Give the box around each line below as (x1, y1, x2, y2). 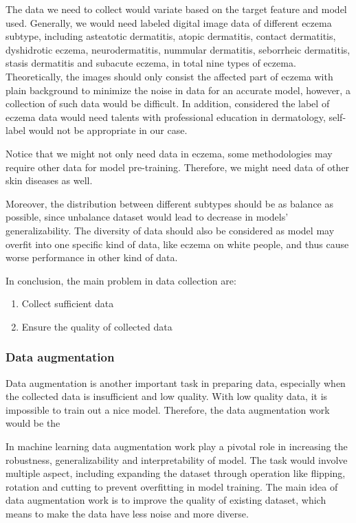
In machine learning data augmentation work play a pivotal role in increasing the (5, 439, 348, 454)
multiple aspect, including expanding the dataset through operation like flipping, (5, 466, 346, 480)
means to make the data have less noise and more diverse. (5, 507, 249, 521)
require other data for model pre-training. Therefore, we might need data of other (5, 159, 350, 174)
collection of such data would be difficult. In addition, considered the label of (5, 96, 330, 111)
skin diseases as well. (5, 173, 93, 188)
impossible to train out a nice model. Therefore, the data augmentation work (5, 402, 330, 416)
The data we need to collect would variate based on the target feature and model (5, 2, 347, 16)
